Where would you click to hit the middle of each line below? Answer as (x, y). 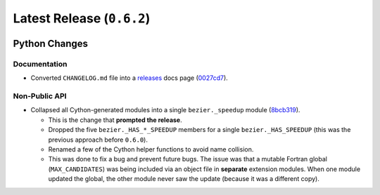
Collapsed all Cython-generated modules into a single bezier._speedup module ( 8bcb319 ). (165, 110)
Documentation (40, 64)
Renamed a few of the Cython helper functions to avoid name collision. (151, 149)
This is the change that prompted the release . (115, 120)
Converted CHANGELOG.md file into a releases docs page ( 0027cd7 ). (129, 78)
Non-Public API (40, 96)
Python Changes (50, 43)
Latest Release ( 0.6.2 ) (82, 18)
